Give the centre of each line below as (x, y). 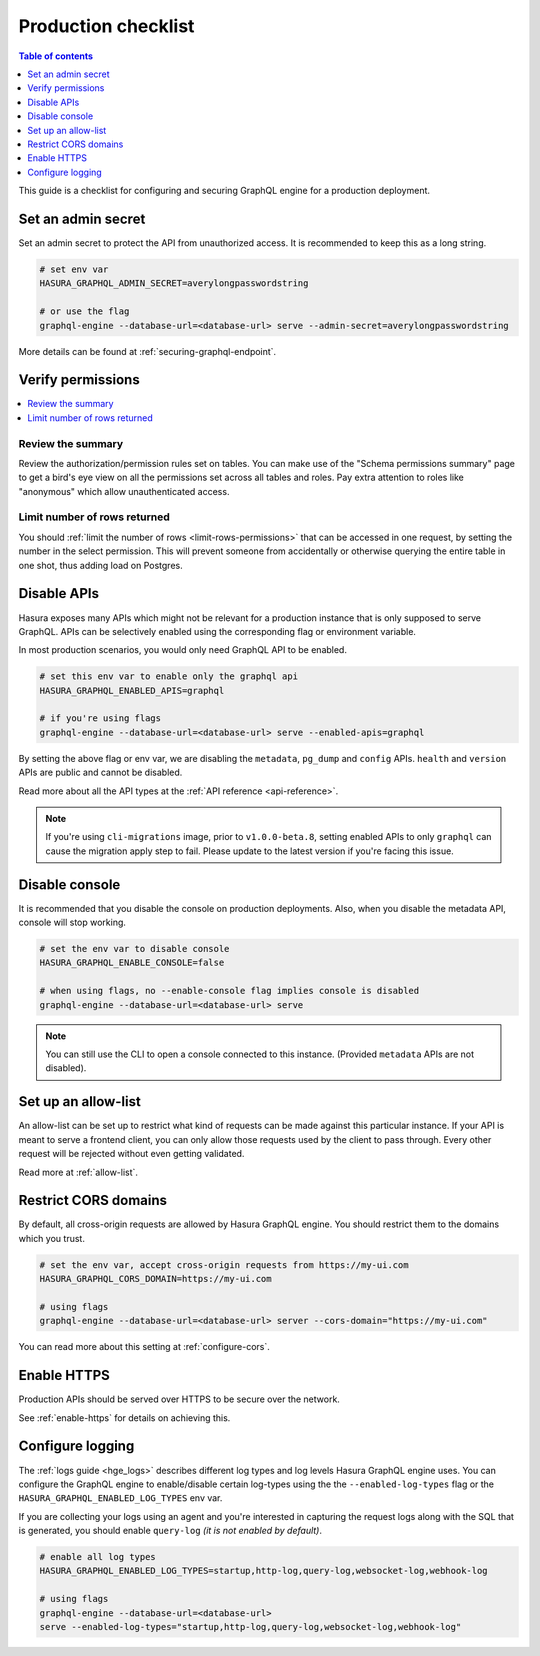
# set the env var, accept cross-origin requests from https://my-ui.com (224, 1264)
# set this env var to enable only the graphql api (169, 676)
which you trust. (51, 1238)
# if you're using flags (100, 718)
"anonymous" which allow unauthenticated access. (124, 491)
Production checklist (106, 26)
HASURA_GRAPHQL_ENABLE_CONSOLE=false (132, 963)
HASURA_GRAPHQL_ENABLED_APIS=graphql (132, 690)
